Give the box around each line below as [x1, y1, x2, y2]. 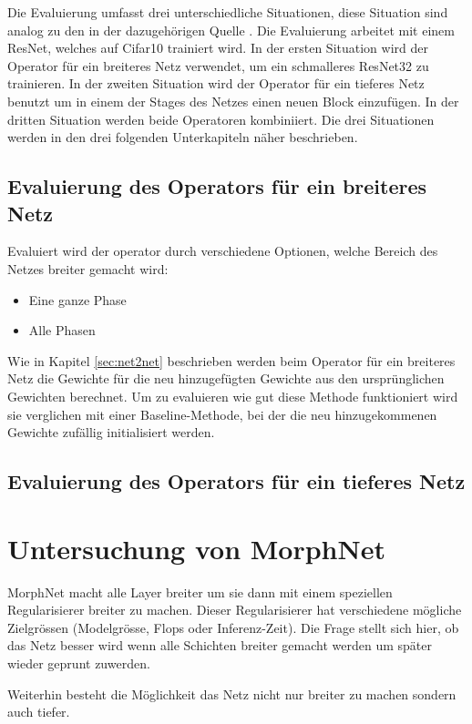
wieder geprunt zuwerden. [7, 653, 150, 672]
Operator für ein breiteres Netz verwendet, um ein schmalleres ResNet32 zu [7, 56, 429, 75]
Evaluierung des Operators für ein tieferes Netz [7, 467, 466, 495]
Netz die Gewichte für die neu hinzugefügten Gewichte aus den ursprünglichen [7, 369, 445, 388]
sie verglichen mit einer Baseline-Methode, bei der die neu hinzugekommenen [7, 404, 437, 423]
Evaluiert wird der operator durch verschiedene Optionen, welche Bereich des [7, 241, 438, 260]
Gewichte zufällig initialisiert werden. [7, 423, 215, 442]
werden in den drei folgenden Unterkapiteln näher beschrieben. [7, 127, 358, 147]
